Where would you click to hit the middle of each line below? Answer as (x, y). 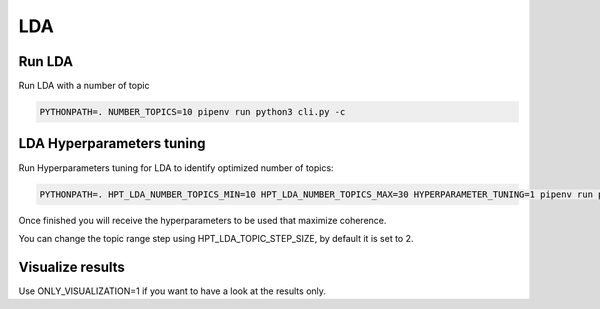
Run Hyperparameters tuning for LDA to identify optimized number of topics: (176, 167)
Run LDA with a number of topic (84, 86)
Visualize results (71, 266)
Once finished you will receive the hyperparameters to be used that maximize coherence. (202, 220)
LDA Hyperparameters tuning (112, 143)
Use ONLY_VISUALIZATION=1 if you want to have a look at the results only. (172, 291)
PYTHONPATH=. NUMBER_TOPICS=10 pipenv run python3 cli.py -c (192, 112)
